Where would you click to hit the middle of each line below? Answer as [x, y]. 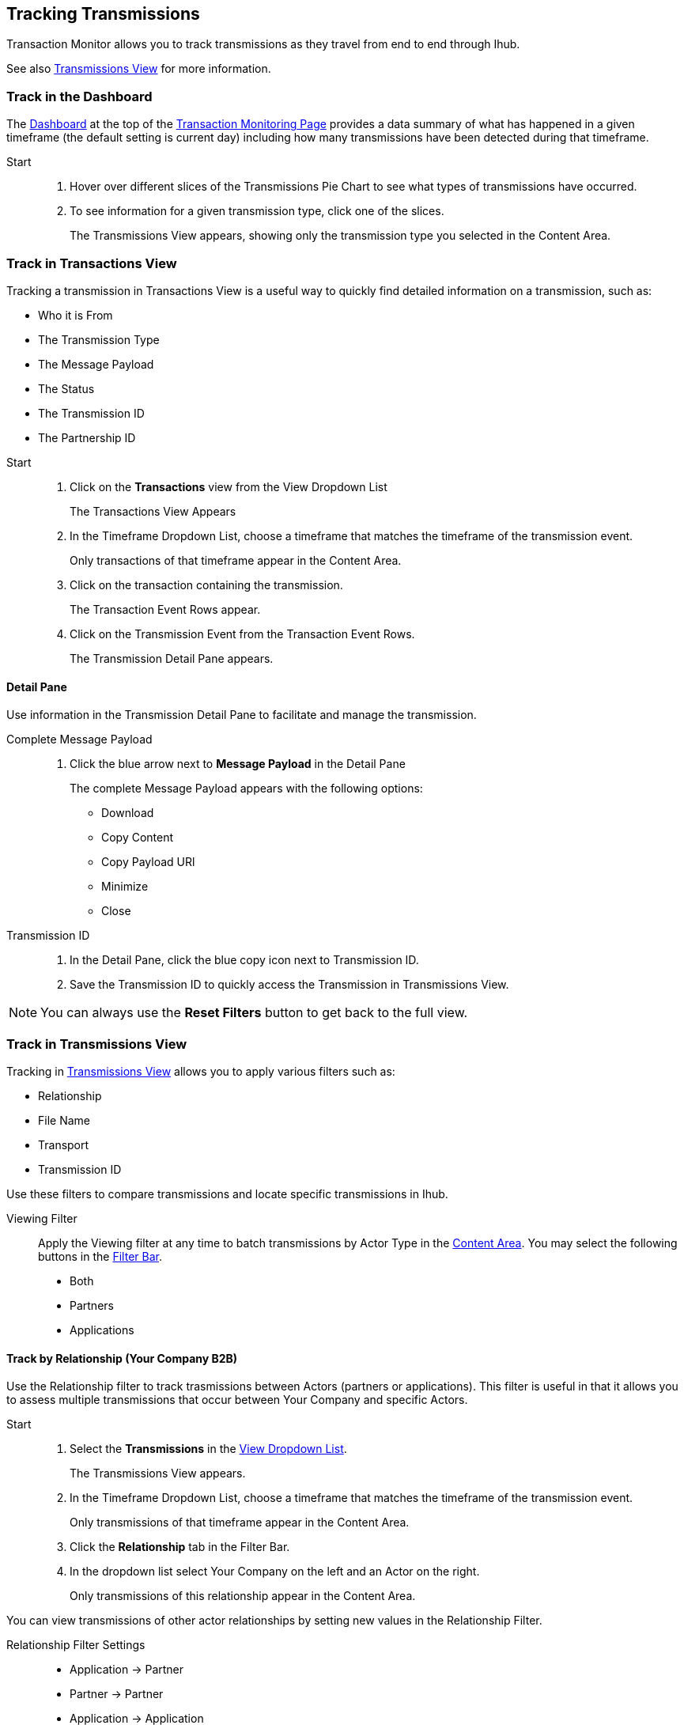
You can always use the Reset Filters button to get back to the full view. [254, 1013]
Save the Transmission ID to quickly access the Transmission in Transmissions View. [289, 985]
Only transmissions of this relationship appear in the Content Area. [243, 1596]
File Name [64, 1120]
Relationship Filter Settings [76, 1645]
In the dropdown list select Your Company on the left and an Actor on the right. [275, 1572]
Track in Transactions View [92, 263]
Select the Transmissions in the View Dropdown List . [208, 1449]
